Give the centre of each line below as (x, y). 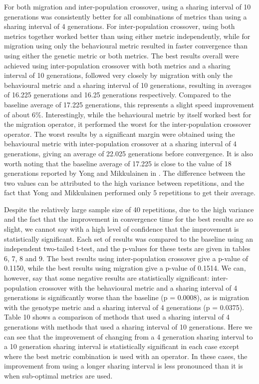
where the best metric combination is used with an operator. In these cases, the (126, 356)
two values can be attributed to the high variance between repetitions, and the (124, 183)
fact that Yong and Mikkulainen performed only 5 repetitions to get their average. (130, 192)
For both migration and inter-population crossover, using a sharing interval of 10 (128, 6)
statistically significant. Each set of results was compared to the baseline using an (129, 238)
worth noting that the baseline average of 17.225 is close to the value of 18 (118, 163)
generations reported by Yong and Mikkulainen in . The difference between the (125, 173)
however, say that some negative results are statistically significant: (107, 278)
